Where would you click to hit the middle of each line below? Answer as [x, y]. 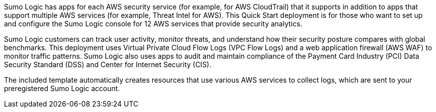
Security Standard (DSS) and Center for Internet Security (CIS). [108, 64]
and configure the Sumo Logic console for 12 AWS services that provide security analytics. [153, 24]
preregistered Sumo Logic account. [62, 88]
